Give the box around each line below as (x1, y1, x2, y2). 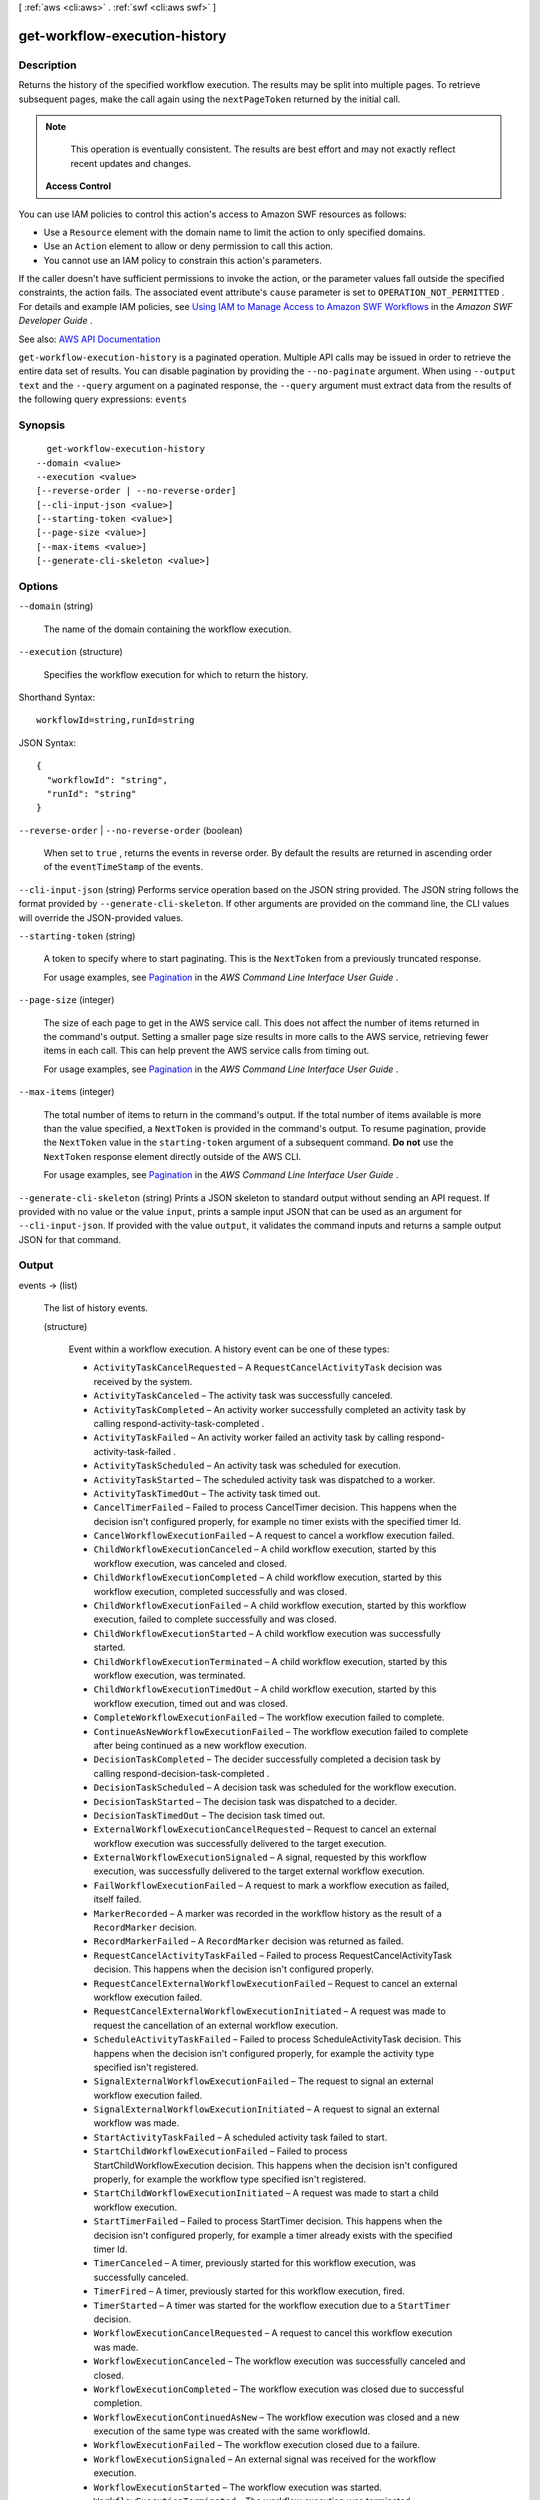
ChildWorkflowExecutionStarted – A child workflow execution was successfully (93, 1627, 441, 1639)
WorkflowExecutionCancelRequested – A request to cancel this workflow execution (93, 2327, 453, 2339)
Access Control (45, 180, 112, 192)
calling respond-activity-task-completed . (93, 1417, 265, 1429)
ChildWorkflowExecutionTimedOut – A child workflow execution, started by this (93, 1683, 437, 1695)
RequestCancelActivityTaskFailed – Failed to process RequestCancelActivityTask (93, 1949, 453, 1961)
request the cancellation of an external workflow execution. (93, 2019, 339, 2031)
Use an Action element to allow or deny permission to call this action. (43, 240, 334, 252)
